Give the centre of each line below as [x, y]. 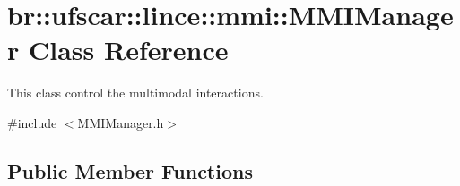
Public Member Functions [130, 170]
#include [32, 122]
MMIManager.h [121, 122]
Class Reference [128, 50]
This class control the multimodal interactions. [135, 93]
